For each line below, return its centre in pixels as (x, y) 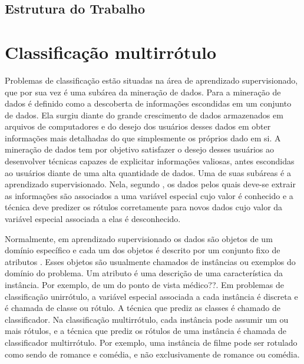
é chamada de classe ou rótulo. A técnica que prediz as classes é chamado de (143, 308)
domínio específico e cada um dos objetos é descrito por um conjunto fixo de (143, 250)
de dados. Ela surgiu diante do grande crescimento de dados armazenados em (144, 115)
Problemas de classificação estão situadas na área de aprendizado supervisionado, (151, 80)
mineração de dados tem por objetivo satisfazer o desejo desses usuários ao (139, 149)
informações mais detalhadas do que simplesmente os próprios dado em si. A (143, 138)
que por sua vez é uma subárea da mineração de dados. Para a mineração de (143, 92)
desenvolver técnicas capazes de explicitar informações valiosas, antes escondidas (150, 161)
